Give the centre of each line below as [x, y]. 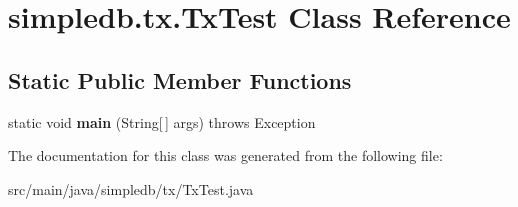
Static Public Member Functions [180, 79]
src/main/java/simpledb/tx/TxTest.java [131, 188]
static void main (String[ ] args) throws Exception [162, 121]
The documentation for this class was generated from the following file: [225, 155]
